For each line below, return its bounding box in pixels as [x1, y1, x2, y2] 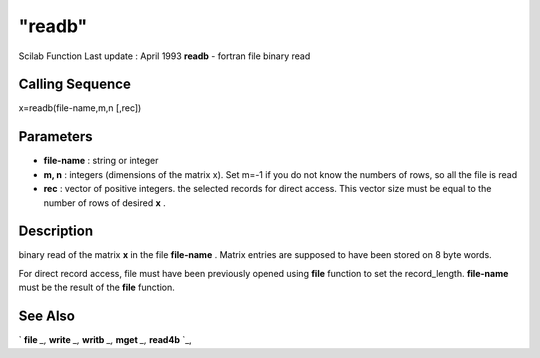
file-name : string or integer [43, 155, 159, 167]
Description [18, 223, 94, 240]
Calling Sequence [18, 76, 132, 93]
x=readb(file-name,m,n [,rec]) [18, 102, 142, 114]
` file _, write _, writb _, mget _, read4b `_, [18, 334, 192, 346]
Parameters [18, 128, 93, 145]
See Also [18, 308, 75, 325]
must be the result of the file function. [18, 281, 175, 294]
